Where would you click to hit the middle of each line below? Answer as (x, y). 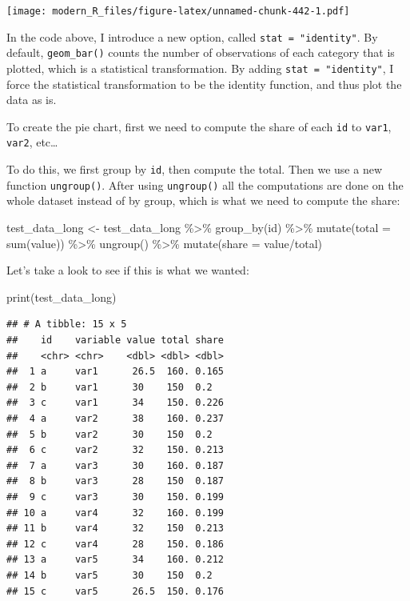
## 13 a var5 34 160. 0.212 (115, 560)
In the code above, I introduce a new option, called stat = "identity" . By (192, 36)
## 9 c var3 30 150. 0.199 (115, 497)
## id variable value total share (115, 340)
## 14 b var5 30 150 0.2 (109, 575)
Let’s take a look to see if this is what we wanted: (128, 270)
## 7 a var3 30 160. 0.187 (115, 465)
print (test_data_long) (62, 296)
